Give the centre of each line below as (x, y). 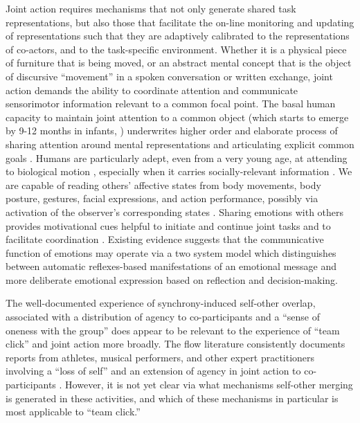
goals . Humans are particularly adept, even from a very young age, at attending (177, 157)
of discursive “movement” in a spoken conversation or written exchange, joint (169, 76)
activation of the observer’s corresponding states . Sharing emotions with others (175, 211)
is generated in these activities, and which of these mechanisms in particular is (172, 398)
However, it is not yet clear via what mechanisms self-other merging (209, 385)
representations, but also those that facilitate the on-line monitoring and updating (180, 22)
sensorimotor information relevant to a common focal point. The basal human (171, 103)
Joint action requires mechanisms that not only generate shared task (151, 8)
